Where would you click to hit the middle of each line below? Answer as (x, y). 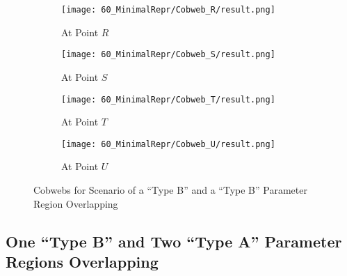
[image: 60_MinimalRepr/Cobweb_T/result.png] (168, 99)
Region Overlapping (76, 203)
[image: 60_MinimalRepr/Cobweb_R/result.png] (168, 10)
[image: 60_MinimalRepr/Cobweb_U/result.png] (168, 144)
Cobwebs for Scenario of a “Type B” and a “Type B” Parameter (170, 190)
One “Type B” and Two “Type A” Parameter (174, 241)
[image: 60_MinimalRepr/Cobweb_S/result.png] (168, 55)
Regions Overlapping (82, 261)
